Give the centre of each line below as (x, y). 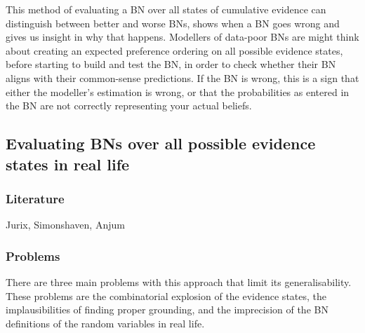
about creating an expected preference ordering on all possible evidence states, (174, 50)
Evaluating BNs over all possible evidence (161, 143)
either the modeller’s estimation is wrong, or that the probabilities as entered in (178, 91)
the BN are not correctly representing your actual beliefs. (129, 106)
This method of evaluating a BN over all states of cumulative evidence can (166, 9)
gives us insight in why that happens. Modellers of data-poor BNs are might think (182, 37)
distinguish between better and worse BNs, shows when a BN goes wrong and (173, 23)
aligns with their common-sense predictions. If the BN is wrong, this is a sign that (182, 77)
